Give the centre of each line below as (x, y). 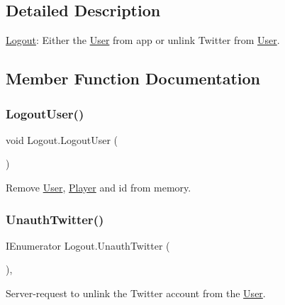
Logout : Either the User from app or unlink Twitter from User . (143, 40)
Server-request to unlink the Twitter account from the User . (136, 293)
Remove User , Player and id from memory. (99, 187)
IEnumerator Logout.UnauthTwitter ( (88, 245)
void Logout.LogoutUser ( (62, 139)
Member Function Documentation (133, 78)
